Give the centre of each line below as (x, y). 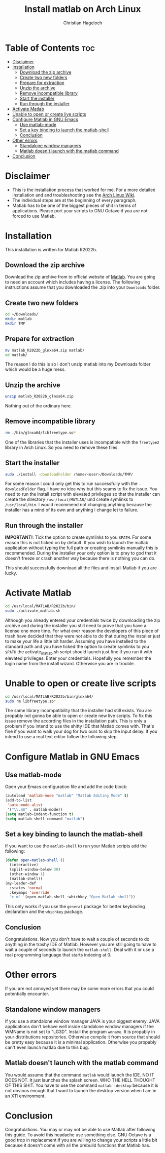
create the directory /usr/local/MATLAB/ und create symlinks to (69, 499)
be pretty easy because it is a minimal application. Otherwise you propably (81, 1042)
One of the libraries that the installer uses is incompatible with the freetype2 (82, 442)
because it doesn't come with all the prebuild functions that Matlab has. (78, 1145)
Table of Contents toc (50, 48)
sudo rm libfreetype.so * (31, 701)
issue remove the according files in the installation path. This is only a (76, 721)
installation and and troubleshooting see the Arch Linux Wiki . (74, 195)
